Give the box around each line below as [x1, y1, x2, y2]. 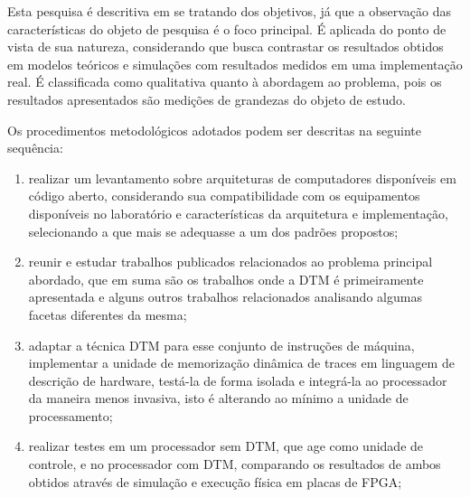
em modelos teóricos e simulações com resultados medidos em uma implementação [7, 54, 463, 73]
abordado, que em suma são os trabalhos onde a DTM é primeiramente [28, 269, 424, 288]
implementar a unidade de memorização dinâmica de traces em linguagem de [28, 353, 455, 372]
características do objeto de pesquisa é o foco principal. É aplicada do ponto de [7, 19, 446, 38]
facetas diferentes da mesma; [28, 305, 187, 324]
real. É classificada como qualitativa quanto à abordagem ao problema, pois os [7, 72, 442, 91]
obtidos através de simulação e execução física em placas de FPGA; [28, 472, 402, 491]
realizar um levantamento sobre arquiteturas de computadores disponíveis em [28, 168, 456, 187]
